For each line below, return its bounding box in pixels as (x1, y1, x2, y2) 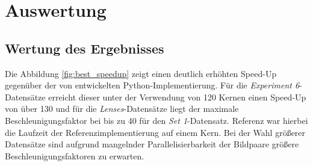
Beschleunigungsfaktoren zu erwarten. (5, 149, 144, 162)
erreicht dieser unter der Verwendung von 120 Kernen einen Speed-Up (48, 90, 306, 103)
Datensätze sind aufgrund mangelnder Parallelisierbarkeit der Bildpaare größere (5, 138, 299, 150)
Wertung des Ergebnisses (5, 38, 164, 57)
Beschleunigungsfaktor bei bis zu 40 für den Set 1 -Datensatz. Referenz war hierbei (5, 114, 308, 126)
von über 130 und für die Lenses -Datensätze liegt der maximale (5, 102, 239, 115)
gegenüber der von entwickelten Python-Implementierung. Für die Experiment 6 (5, 79, 300, 91)
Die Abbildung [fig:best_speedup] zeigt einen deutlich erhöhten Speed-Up (5, 67, 277, 79)
